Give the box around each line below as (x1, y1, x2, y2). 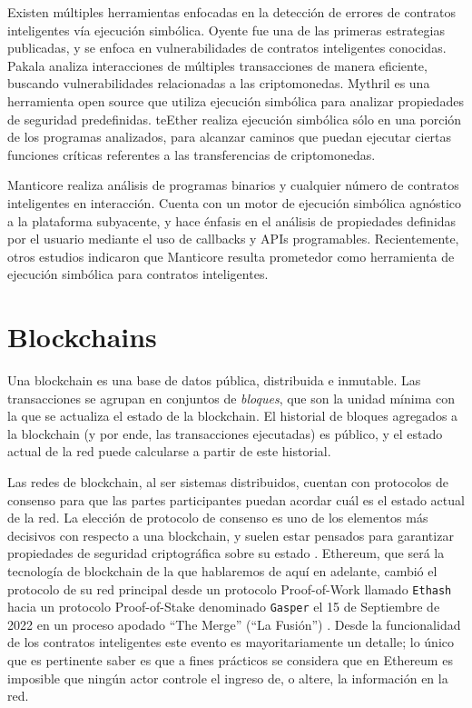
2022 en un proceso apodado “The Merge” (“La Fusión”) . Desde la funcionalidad (7, 614, 461, 633)
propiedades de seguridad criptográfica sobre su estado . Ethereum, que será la (7, 543, 445, 563)
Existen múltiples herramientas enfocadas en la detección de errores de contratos (7, 3, 456, 21)
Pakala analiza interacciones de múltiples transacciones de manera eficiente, (7, 55, 428, 75)
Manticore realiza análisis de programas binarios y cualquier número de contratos (7, 175, 459, 194)
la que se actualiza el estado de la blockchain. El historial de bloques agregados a (7, 406, 458, 425)
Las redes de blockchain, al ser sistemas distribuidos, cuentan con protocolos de (7, 473, 448, 491)
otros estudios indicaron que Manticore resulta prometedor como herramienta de (7, 246, 455, 265)
